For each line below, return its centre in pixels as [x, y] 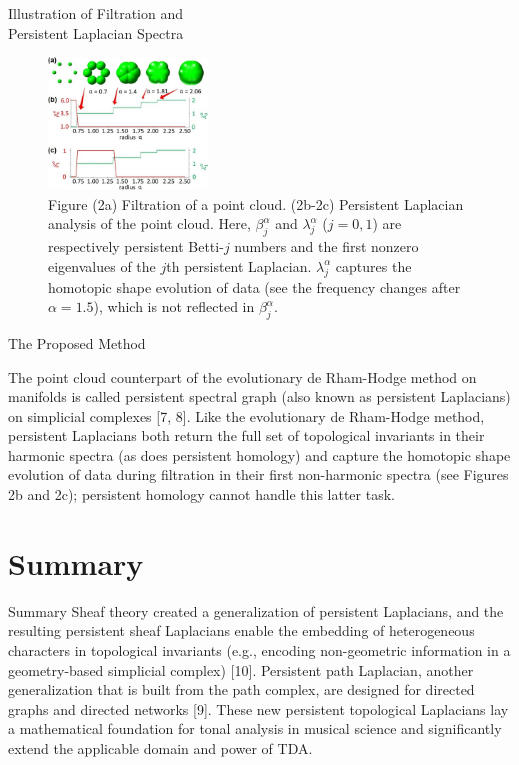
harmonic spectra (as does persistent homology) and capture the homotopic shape [259, 454]
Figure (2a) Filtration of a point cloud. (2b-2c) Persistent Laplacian [256, 203]
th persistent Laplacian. [239, 265]
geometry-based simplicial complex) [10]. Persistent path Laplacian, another [241, 669]
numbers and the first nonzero [326, 246]
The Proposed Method [77, 342]
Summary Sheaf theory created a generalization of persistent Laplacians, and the [256, 610]
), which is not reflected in [174, 306]
